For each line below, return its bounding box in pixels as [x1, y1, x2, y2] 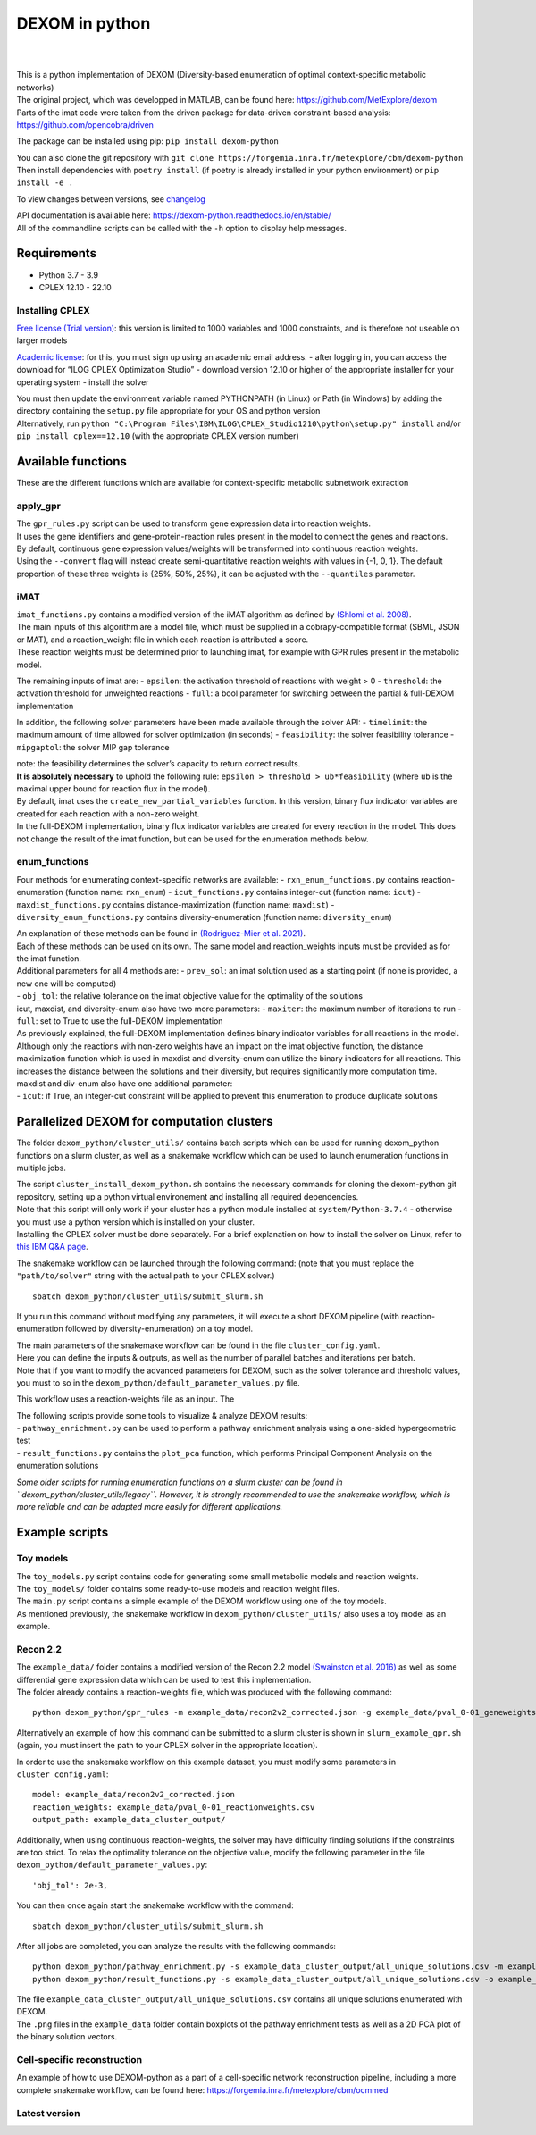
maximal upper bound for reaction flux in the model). [16, 783, 211, 794]
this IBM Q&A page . [16, 1242, 88, 1252]
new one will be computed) [16, 978, 117, 989]
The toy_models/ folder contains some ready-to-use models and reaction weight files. [16, 1583, 339, 1594]
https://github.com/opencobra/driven [16, 119, 154, 130]
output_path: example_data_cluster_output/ [32, 1814, 226, 1825]
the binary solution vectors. [16, 2031, 118, 2042]
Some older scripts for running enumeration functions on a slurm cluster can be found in [16, 1477, 343, 1487]
